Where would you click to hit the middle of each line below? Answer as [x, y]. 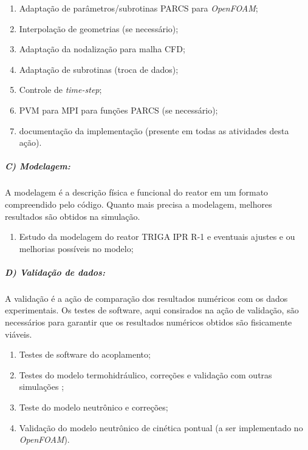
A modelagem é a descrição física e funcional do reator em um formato [137, 192]
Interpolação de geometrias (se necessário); [99, 28]
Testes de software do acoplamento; [85, 354]
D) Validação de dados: [55, 272]
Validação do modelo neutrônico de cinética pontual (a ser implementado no [161, 427]
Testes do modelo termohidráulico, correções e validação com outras [145, 374]
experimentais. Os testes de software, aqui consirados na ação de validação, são [152, 310]
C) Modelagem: [38, 166]
